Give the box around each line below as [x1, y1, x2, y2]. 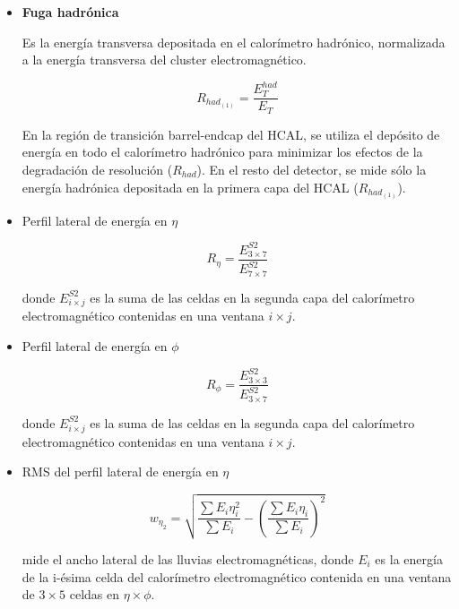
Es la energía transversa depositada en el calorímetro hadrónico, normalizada [22, 32, 446, 51]
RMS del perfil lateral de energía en [22, 462, 219, 481]
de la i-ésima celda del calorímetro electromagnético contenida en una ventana [22, 567, 452, 586]
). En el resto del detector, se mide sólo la [196, 159, 427, 178]
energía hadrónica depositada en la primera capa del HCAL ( [22, 177, 359, 196]
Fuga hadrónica [22, 3, 119, 21]
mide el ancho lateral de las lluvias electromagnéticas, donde [22, 550, 354, 569]
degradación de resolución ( [22, 159, 173, 178]
